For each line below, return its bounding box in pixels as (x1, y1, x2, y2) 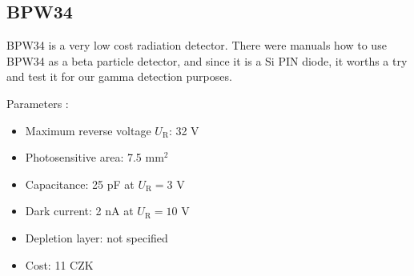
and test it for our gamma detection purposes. (6, 68, 232, 85)
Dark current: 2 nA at (25, 202, 134, 219)
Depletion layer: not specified (25, 229, 168, 246)
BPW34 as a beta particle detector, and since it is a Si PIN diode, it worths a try (6, 52, 408, 69)
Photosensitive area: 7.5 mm (25, 149, 164, 166)
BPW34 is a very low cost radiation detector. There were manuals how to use (6, 37, 387, 54)
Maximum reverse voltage (25, 122, 151, 138)
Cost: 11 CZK (25, 256, 94, 273)
